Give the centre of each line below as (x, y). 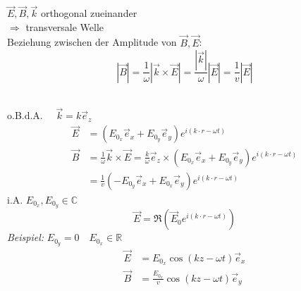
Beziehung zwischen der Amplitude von (92, 42)
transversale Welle (65, 26)
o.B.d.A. (25, 115)
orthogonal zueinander (89, 13)
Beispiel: (26, 237)
